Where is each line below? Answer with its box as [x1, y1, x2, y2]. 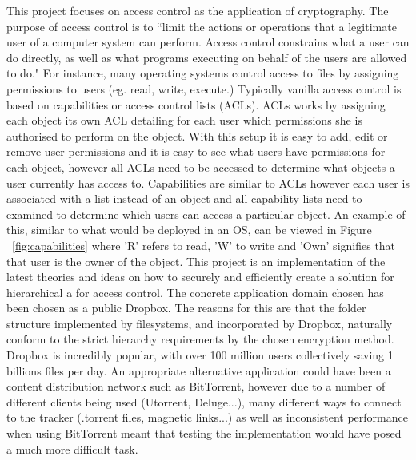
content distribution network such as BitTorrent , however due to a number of [6, 378, 386, 395]
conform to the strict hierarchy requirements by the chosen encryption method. [6, 331, 394, 347]
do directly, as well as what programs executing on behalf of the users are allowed [6, 49, 407, 65]
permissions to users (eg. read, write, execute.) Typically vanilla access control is [6, 80, 402, 97]
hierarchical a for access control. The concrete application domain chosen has [6, 284, 384, 300]
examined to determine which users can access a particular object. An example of [6, 205, 406, 222]
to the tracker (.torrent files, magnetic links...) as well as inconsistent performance [6, 409, 408, 426]
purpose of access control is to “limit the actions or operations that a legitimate [6, 18, 397, 34]
